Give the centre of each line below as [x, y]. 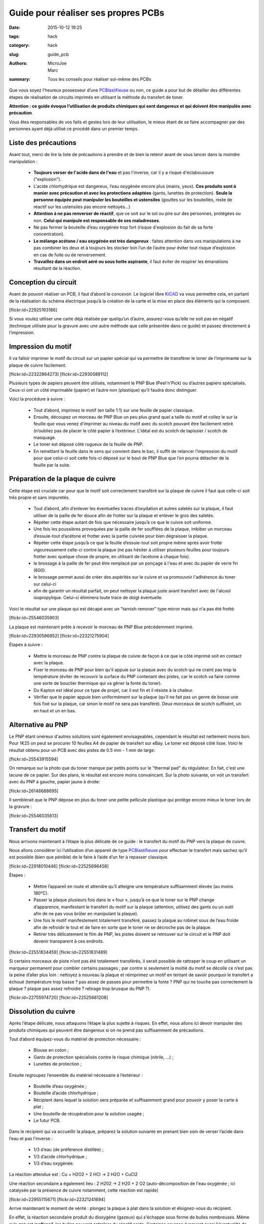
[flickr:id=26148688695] [34, 791]
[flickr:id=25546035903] [34, 618]
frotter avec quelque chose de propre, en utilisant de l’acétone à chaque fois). [112, 557]
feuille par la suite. [52, 465]
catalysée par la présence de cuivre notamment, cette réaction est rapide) [84, 1190]
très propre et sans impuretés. [40, 497]
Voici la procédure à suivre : [37, 399]
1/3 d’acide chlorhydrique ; [60, 1156]
